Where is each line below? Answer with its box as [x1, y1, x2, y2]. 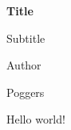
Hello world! [6, 111, 65, 128]
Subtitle [6, 29, 45, 46]
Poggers [6, 83, 45, 100]
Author [6, 57, 41, 73]
